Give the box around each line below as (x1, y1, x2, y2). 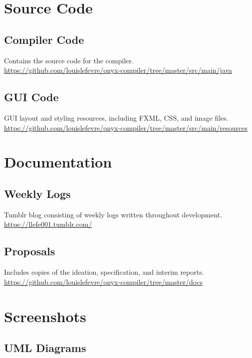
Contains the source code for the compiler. (4, 55, 134, 65)
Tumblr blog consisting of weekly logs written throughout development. (4, 209, 223, 219)
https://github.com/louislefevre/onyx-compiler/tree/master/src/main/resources (4, 122, 248, 133)
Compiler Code (4, 31, 84, 47)
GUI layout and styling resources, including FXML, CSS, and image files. (4, 112, 229, 123)
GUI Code (4, 89, 59, 105)
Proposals (4, 243, 55, 259)
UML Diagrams (4, 340, 86, 356)
